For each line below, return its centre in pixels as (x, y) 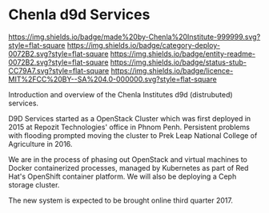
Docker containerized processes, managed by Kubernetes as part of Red (128, 168)
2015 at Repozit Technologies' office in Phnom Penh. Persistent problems (129, 127)
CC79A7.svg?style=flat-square (59, 70)
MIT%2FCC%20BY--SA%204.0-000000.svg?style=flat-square (113, 79)
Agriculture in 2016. (40, 144)
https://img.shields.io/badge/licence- (172, 70)
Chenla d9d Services (79, 15)
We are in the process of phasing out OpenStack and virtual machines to (128, 159)
